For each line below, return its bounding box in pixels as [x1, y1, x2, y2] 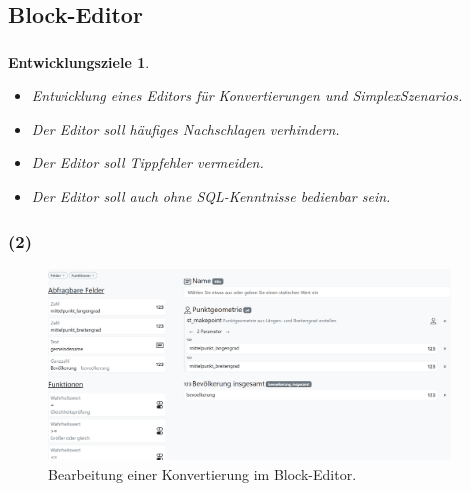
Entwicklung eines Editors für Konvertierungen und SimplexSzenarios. [31, 85, 463, 106]
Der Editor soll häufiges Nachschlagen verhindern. [31, 118, 340, 139]
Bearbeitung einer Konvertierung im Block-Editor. [48, 464, 357, 485]
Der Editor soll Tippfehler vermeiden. [31, 152, 264, 173]
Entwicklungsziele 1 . [8, 51, 150, 72]
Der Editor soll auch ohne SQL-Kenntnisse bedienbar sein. [31, 186, 391, 207]
